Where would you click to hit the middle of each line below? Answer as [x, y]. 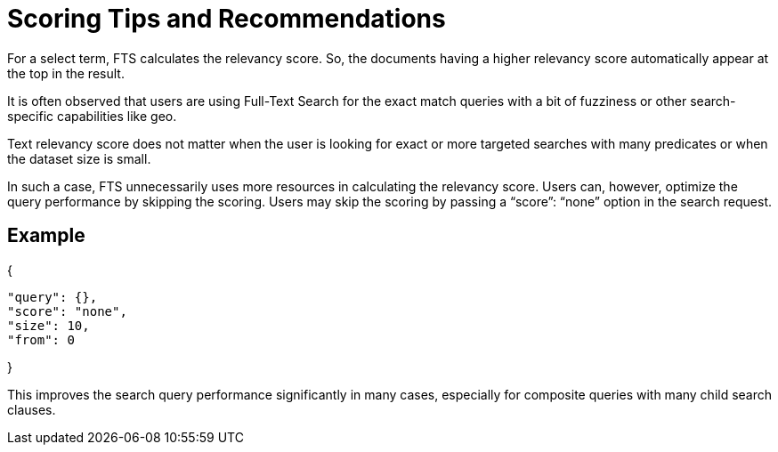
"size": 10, [49, 325]
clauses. [32, 409]
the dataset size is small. [79, 158]
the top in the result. [66, 73]
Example [46, 236]
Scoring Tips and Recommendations [227, 19]
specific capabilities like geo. [92, 116]
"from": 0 [41, 339]
